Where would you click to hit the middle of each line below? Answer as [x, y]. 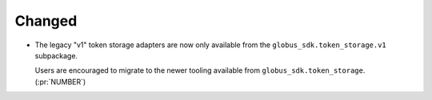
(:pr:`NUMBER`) [60, 82]
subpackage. [56, 55]
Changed [46, 21]
